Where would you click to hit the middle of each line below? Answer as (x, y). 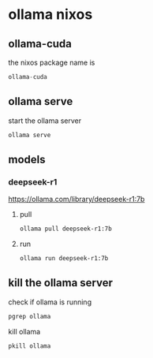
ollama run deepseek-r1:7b (64, 259)
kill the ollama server (60, 283)
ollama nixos (50, 15)
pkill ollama (30, 346)
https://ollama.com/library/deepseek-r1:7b (76, 200)
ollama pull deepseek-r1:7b (65, 229)
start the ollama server (45, 121)
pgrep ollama (30, 316)
